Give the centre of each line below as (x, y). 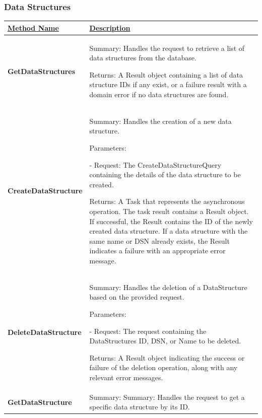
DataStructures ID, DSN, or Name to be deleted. (165, 341)
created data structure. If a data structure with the (169, 231)
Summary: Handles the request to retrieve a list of (167, 48)
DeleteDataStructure (45, 332)
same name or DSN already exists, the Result (159, 240)
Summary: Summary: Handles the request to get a (167, 397)
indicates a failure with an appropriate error (157, 251)
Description (110, 27)
